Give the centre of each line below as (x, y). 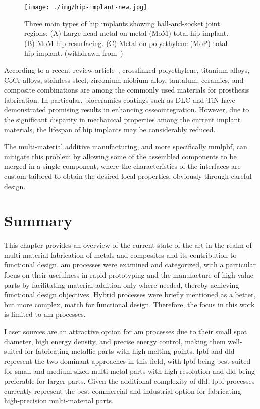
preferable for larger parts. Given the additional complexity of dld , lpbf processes (129, 381)
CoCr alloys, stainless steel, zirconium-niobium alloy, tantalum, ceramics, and (124, 80)
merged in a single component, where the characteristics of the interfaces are (122, 166)
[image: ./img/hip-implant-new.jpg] (86, 7)
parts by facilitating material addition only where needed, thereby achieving (122, 284)
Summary (38, 221)
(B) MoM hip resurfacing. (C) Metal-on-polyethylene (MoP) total (126, 43)
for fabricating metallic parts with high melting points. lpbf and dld (130, 351)
